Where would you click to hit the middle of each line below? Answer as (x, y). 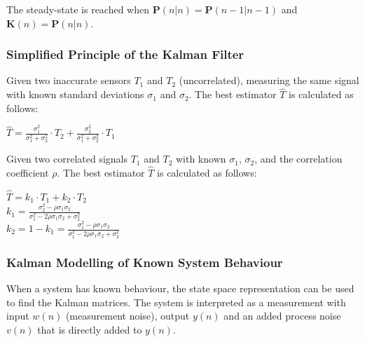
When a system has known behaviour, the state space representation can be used (180, 288)
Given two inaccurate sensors (69, 80)
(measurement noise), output (128, 316)
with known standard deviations (75, 94)
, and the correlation (298, 159)
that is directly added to (90, 329)
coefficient (28, 172)
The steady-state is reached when (78, 9)
